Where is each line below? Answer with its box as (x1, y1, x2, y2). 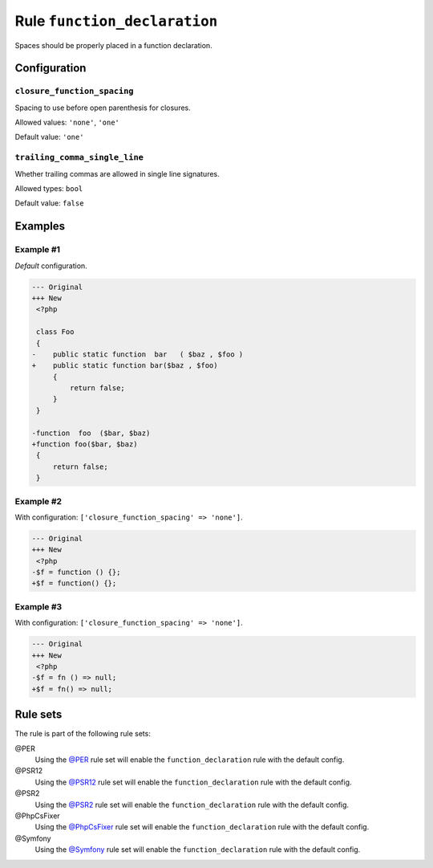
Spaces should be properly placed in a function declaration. (14, 40, 212, 50)
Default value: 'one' (14, 132, 84, 142)
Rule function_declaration (14, 12, 218, 30)
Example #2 (14, 495, 63, 507)
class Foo (36, 328, 75, 336)
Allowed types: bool (14, 184, 83, 194)
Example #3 (14, 601, 63, 612)
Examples (14, 219, 66, 233)
